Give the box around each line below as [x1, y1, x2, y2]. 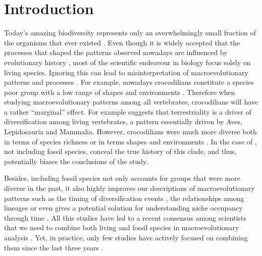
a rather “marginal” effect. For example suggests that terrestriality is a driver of [4, 106, 251, 117]
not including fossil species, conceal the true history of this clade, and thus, [4, 146, 237, 157]
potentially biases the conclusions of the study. [4, 156, 148, 166]
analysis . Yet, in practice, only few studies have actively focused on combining [4, 232, 248, 242]
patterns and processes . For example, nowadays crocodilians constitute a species [4, 77, 254, 87]
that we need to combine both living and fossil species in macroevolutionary [4, 222, 239, 233]
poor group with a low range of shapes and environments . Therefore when [4, 86, 235, 97]
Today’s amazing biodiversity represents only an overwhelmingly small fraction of [4, 27, 256, 38]
